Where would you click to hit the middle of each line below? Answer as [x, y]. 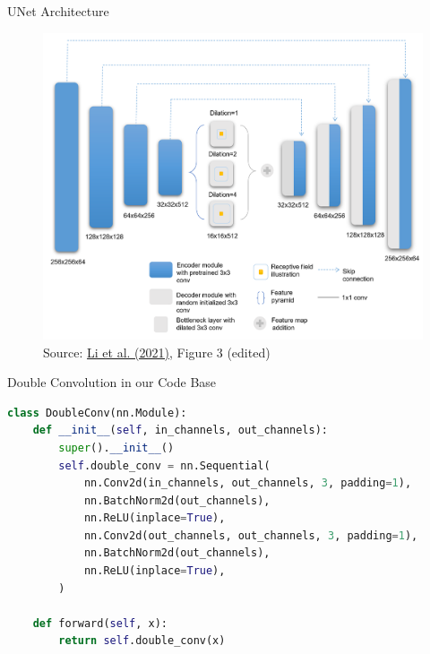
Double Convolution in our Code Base [112, 382]
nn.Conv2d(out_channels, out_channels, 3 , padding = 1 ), [251, 535]
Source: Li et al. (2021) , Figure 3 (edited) [157, 352]
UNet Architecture [58, 11]
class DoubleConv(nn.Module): [97, 413]
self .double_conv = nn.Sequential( [164, 465]
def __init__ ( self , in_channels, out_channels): [180, 430]
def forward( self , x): [100, 623]
